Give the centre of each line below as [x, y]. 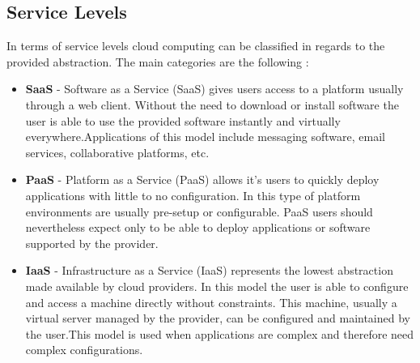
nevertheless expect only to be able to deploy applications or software [198, 227]
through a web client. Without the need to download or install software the [212, 104]
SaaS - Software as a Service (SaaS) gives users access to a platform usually [214, 89]
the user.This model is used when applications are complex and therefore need [220, 333]
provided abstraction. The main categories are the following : [158, 61]
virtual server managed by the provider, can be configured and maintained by [218, 318]
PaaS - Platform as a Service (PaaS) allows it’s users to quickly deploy [202, 179]
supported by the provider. [92, 243]
